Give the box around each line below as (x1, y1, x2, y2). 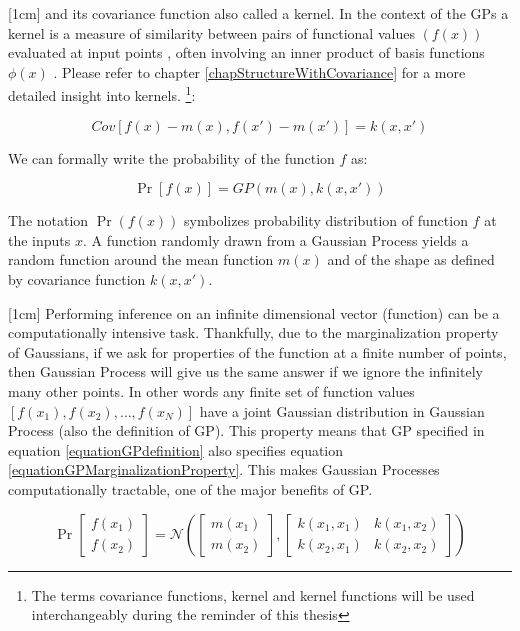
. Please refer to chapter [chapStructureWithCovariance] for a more (53, 61, 466, 82)
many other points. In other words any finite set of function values (8, 380, 415, 401)
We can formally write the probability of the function (8, 147, 335, 168)
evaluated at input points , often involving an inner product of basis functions (8, 42, 485, 63)
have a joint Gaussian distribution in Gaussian (199, 400, 485, 421)
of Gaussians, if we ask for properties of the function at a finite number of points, (8, 341, 507, 362)
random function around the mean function (8, 249, 274, 270)
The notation (8, 210, 89, 231)
